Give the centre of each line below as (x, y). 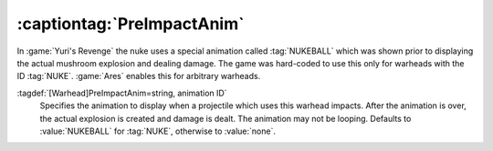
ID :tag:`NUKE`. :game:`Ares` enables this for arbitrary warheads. (139, 76)
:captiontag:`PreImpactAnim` (131, 24)
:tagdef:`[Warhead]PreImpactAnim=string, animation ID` (122, 93)
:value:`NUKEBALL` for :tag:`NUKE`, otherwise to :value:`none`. (157, 131)
